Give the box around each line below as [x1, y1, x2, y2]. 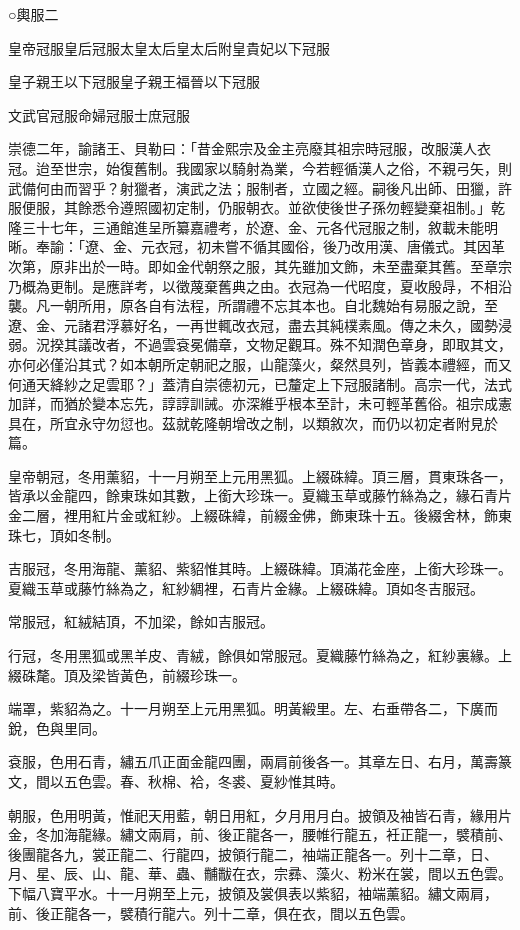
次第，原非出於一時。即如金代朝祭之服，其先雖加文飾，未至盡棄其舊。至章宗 [8, 255, 512, 276]
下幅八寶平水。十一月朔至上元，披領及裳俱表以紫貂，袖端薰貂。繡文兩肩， [8, 882, 498, 903]
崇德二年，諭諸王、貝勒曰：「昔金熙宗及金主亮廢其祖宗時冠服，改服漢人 [8, 138, 477, 159]
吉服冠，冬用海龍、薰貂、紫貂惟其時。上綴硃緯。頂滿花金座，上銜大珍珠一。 [8, 558, 512, 579]
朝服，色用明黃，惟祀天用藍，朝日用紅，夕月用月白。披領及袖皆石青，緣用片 [8, 804, 512, 825]
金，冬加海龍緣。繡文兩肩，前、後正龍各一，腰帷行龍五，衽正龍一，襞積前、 [8, 824, 512, 845]
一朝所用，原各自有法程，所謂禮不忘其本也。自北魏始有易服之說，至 [49, 295, 498, 316]
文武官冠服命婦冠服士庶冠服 [8, 104, 190, 125]
